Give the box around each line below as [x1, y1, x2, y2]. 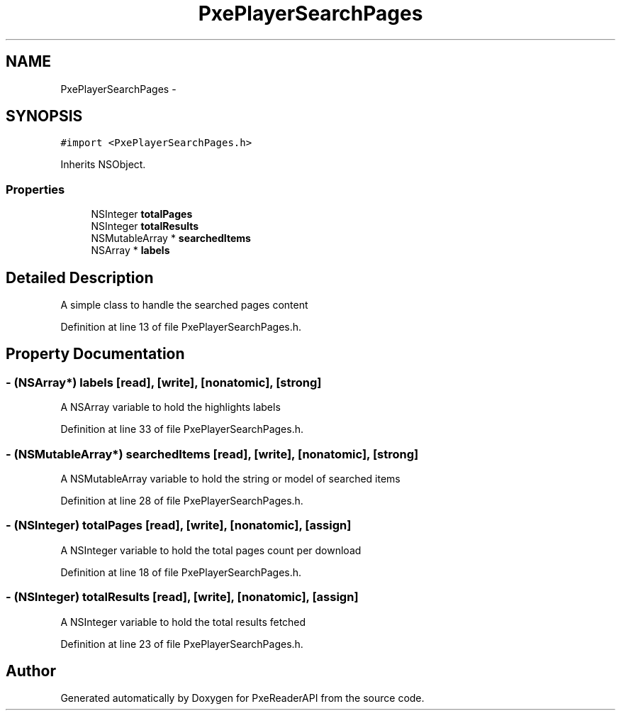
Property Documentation [6, 345, 185, 363]
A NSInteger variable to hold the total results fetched [60, 615, 306, 628]
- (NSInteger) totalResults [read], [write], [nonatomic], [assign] [6, 590, 359, 605]
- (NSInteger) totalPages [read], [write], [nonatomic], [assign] [6, 518, 352, 533]
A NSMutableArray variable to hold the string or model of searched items [60, 473, 401, 485]
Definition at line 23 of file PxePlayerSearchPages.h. [60, 637, 303, 650]
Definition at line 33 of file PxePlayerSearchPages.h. [60, 423, 303, 436]
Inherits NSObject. [60, 158, 146, 171]
